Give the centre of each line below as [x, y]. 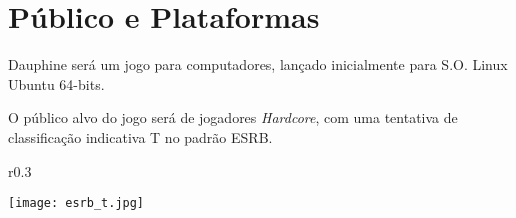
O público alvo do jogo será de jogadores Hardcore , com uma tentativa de [233, 117]
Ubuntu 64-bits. [56, 83]
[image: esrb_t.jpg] [76, 203]
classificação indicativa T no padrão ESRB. [140, 136]
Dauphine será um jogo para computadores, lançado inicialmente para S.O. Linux [258, 64]
